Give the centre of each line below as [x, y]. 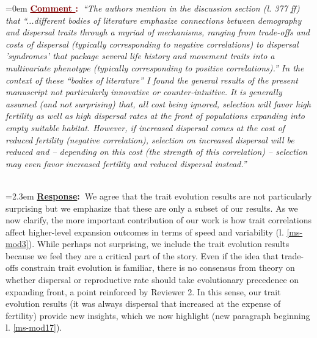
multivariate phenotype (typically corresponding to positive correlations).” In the [155, 67]
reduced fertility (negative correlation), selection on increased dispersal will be [150, 139]
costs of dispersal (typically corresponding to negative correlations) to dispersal [152, 44]
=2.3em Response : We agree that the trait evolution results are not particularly [159, 196]
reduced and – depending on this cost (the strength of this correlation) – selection [157, 152]
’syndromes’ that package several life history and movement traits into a [140, 56]
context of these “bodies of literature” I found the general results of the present [152, 80]
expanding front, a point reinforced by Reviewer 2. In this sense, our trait [143, 291]
